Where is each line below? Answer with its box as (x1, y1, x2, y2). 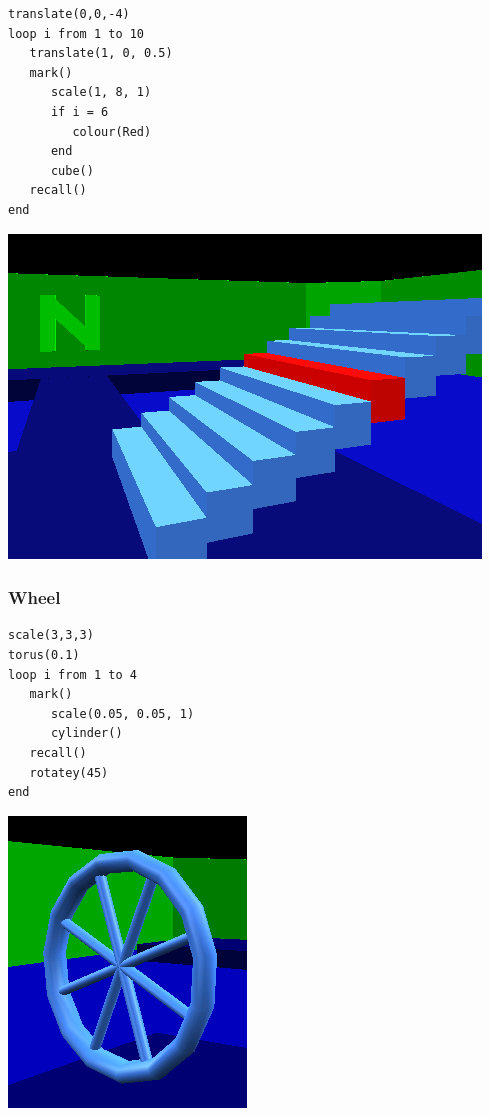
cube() (50, 163, 94, 178)
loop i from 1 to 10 (8, 26, 145, 41)
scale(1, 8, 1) (50, 85, 152, 100)
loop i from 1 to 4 (8, 667, 137, 682)
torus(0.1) (8, 647, 80, 662)
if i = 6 (50, 104, 109, 119)
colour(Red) (72, 124, 152, 139)
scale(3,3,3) (8, 628, 94, 643)
